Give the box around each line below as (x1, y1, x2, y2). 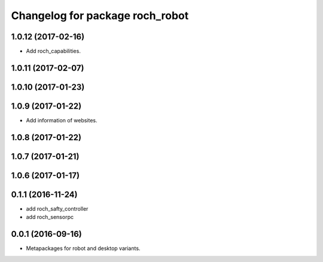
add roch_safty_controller (26, 205, 89, 212)
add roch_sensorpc (26, 214, 74, 221)
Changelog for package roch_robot (11, 9, 189, 22)
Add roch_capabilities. (26, 48, 81, 55)
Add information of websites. (26, 117, 98, 124)
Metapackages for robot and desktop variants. (26, 245, 141, 252)
